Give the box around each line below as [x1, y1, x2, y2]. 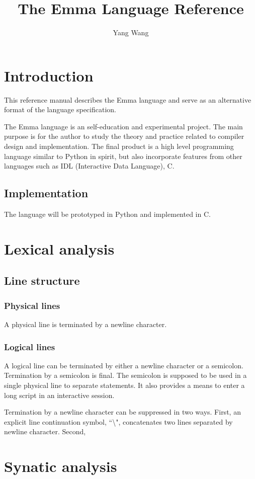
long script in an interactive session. [4, 389, 115, 400]
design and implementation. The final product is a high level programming [4, 141, 234, 151]
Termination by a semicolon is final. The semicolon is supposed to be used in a [4, 370, 247, 380]
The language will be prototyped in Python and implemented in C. [4, 209, 211, 219]
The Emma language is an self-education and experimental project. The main [4, 121, 243, 131]
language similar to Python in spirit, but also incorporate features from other [4, 150, 242, 161]
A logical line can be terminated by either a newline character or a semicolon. [4, 360, 243, 370]
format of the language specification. [4, 104, 116, 115]
